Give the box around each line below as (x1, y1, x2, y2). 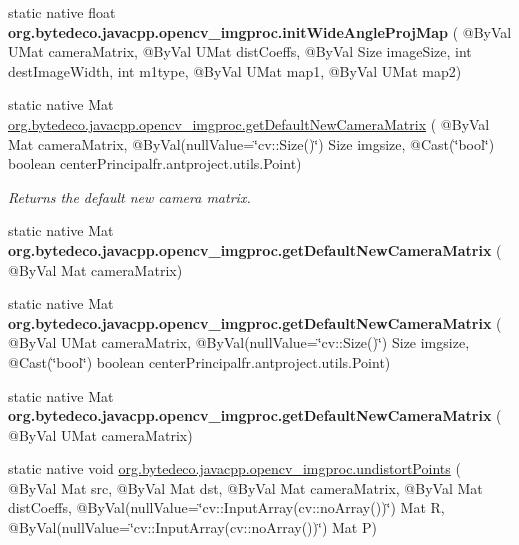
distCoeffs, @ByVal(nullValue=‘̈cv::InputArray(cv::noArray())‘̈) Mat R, (8, 497, 445, 518)
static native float (8, 2, 116, 22)
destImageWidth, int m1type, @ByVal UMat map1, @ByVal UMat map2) (8, 60, 462, 81)
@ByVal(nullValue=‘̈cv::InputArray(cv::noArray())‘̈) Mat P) (8, 517, 377, 538)
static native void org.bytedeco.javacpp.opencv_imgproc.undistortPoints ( (8, 458, 461, 479)
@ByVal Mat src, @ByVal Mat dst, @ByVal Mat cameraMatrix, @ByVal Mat (8, 477, 483, 498)
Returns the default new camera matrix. (8, 186, 251, 207)
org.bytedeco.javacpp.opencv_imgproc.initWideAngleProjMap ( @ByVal (8, 21, 512, 42)
